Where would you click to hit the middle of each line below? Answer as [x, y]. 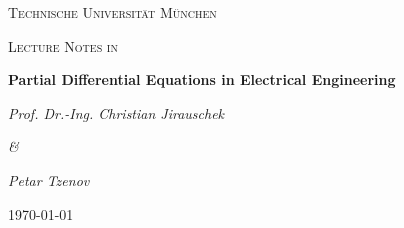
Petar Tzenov [49, 179]
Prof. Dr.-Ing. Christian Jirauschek [116, 112]
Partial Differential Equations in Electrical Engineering [202, 79]
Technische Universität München [112, 12]
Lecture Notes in [63, 45]
